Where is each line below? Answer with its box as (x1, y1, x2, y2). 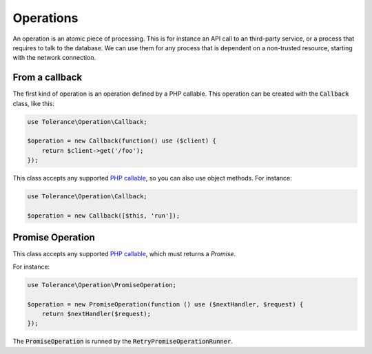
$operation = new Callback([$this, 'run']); (27, 211, 180, 220)
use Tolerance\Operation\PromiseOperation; (27, 281, 177, 289)
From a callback (12, 72, 83, 83)
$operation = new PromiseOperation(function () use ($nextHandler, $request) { (27, 300, 304, 308)
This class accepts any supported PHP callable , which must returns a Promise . (12, 250, 236, 258)
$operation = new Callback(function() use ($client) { (27, 137, 216, 145)
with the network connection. (12, 54, 96, 62)
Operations (12, 10, 79, 25)
